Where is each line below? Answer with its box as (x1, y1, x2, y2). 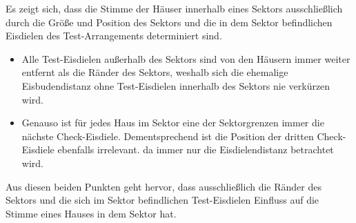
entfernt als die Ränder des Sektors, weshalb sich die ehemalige (21, 65, 288, 79)
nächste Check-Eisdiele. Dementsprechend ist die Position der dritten (21, 128, 314, 143)
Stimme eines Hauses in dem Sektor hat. (6, 206, 177, 220)
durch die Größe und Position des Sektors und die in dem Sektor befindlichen (6, 14, 333, 29)
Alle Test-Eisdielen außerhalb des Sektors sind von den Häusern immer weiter (21, 51, 350, 66)
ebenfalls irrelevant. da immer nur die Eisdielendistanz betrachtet (57, 142, 334, 157)
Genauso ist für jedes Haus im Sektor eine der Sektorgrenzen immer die (21, 115, 324, 130)
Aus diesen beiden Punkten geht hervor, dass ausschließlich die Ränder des (6, 179, 322, 193)
